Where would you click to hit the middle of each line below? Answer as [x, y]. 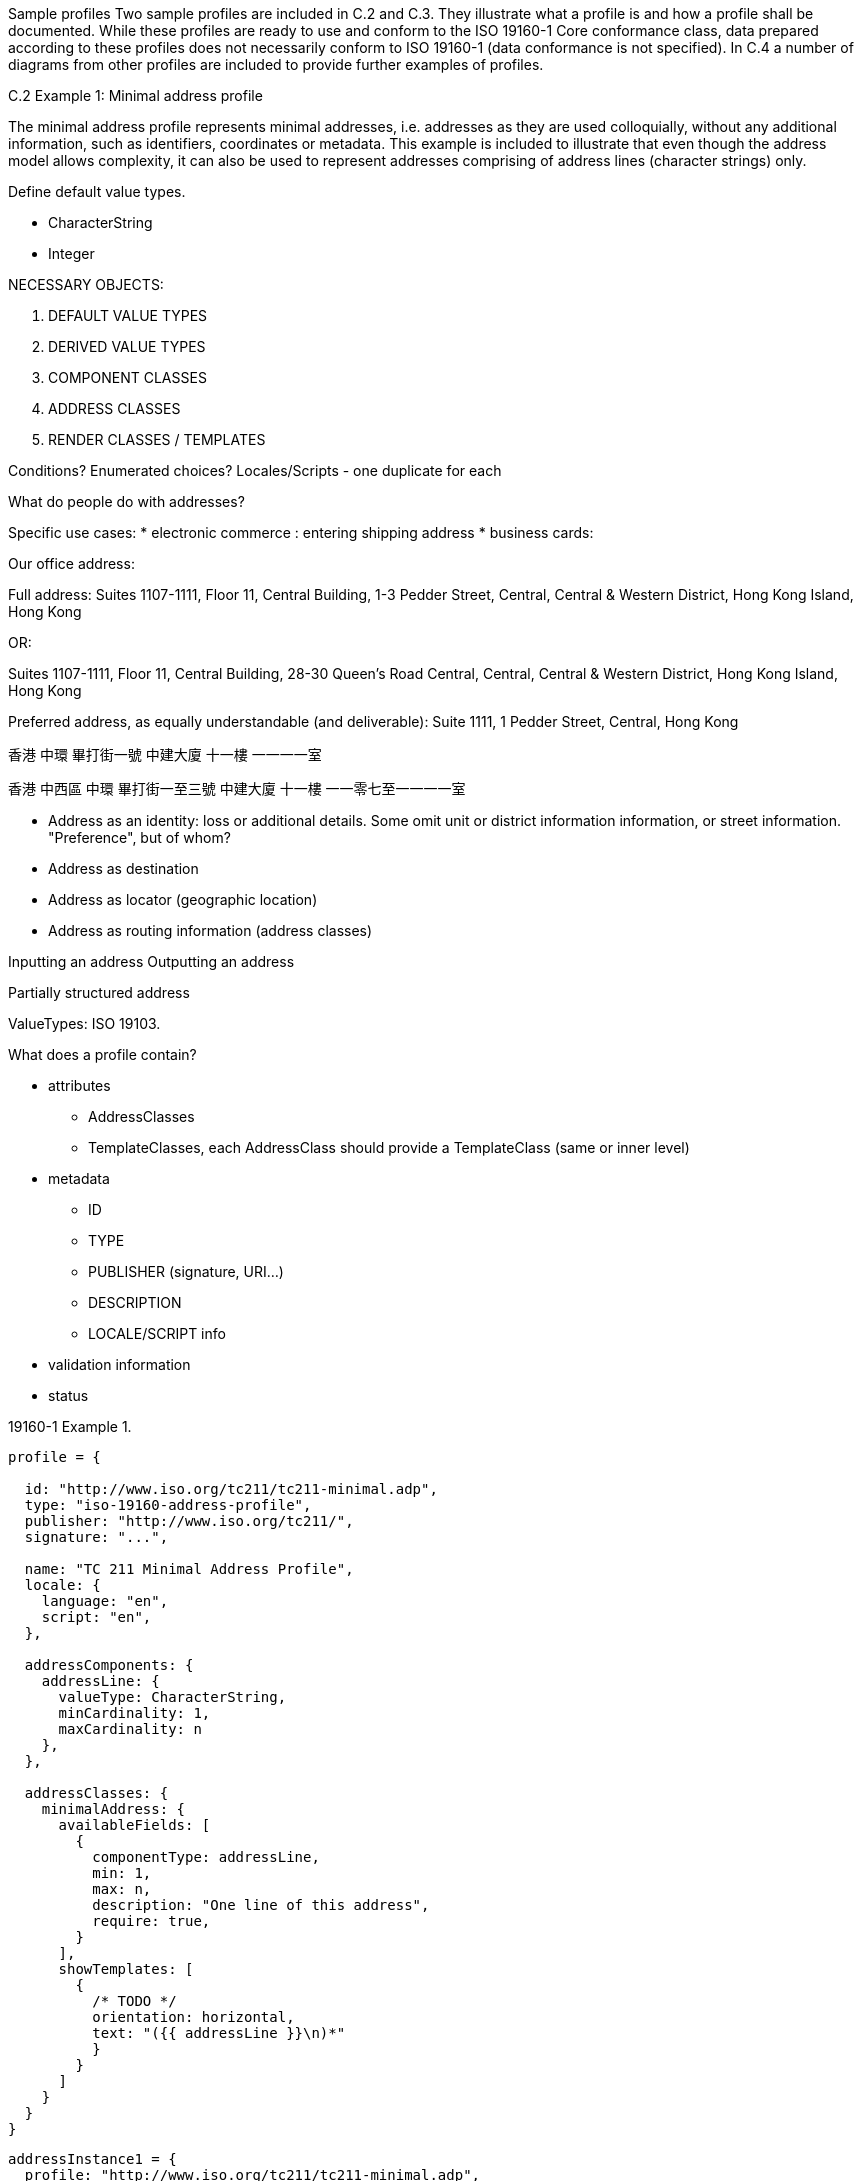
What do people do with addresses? [126, 501]
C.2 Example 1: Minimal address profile [135, 95]
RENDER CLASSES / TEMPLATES [157, 439]
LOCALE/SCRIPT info [157, 1333]
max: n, [122, 1889]
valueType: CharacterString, [172, 1697]
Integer [71, 253]
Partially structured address [99, 992]
